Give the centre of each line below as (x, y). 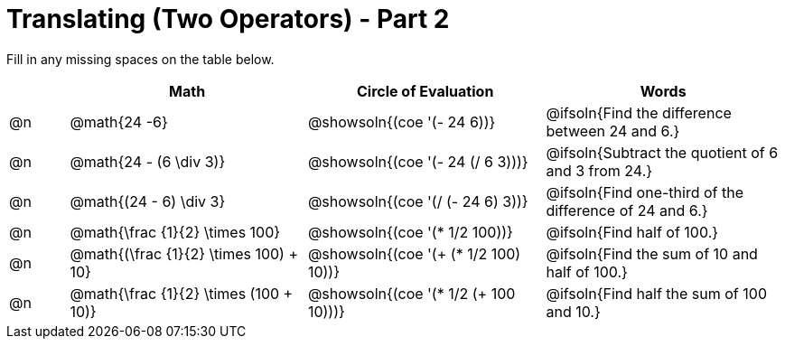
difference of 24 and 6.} (627, 210)
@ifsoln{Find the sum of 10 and (652, 253)
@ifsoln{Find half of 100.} (632, 232)
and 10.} (573, 311)
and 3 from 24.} (599, 170)
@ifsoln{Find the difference (639, 112)
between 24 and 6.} (613, 131)
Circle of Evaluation (425, 91)
